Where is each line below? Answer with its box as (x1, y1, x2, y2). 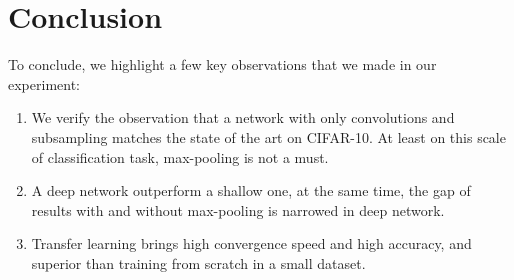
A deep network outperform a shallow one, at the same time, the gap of (31, 180, 471, 201)
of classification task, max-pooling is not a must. (31, 146, 329, 167)
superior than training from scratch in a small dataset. (31, 252, 366, 273)
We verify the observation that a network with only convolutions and (31, 107, 455, 128)
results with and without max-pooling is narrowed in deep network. (31, 199, 445, 220)
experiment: (8, 73, 80, 94)
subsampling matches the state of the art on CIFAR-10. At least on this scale (31, 126, 506, 147)
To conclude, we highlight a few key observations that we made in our (8, 54, 437, 75)
